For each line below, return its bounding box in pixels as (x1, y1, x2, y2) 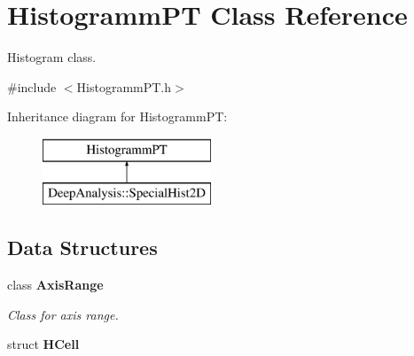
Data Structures (7, 234, 158, 261)
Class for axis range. (7, 305, 119, 323)
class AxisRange (7, 275, 104, 294)
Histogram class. (7, 48, 97, 66)
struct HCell (7, 335, 80, 353)
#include (7, 77, 57, 96)
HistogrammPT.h (76, 77, 172, 96)
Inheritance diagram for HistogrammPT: (7, 107, 228, 126)
